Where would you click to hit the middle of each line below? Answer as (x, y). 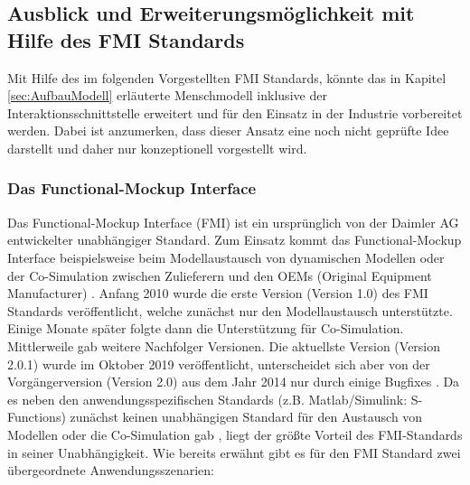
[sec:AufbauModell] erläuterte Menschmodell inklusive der (167, 95)
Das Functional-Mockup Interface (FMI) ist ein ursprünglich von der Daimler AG (233, 222)
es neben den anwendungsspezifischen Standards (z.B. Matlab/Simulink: (207, 399)
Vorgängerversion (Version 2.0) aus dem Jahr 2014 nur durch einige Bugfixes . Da (234, 382)
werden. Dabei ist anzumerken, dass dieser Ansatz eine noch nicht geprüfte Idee (228, 131)
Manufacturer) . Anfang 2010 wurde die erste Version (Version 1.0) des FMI (218, 293)
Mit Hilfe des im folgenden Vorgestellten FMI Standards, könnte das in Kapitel (227, 77)
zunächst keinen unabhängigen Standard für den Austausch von (246, 417)
